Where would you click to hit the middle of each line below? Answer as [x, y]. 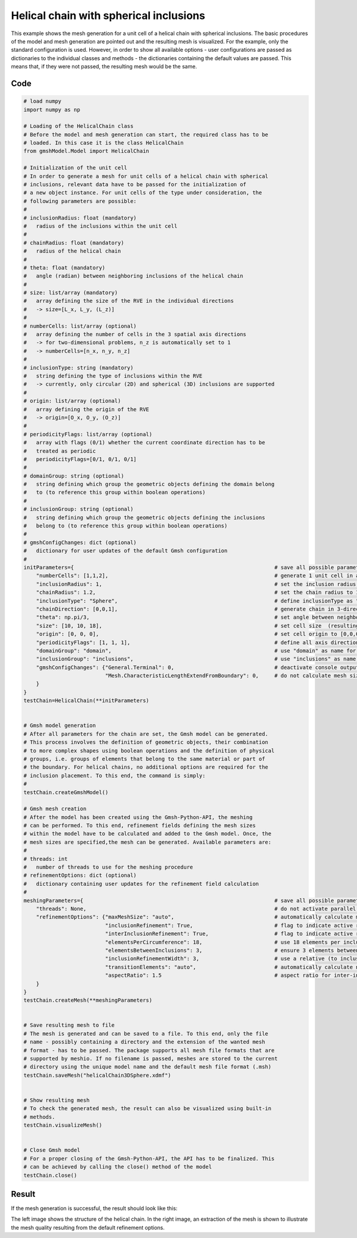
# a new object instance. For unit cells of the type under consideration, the [143, 193]
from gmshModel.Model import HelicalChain [86, 151]
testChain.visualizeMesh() [63, 1125]
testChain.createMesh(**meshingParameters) [88, 1000]
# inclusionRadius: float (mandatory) [80, 218]
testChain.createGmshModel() [66, 792]
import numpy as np [52, 109]
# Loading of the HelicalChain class [79, 126]
